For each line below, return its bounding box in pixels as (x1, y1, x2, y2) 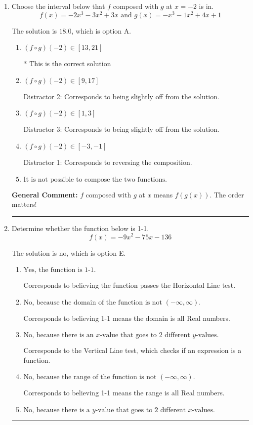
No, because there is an (23, 332, 94, 339)
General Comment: (11, 189, 78, 199)
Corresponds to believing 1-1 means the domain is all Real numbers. (23, 312, 230, 323)
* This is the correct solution (23, 58, 111, 69)
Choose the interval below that (11, 1, 105, 11)
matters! (11, 199, 37, 209)
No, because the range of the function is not (23, 374, 157, 381)
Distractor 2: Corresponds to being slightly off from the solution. (23, 91, 219, 101)
